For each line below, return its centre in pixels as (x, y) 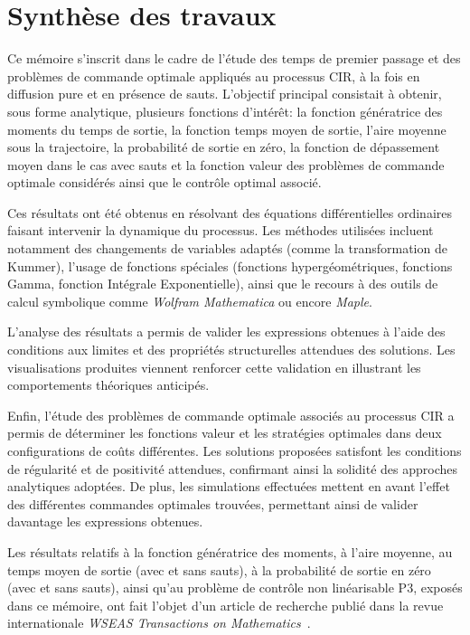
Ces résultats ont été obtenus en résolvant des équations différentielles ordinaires (230, 212)
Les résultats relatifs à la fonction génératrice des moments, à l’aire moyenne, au (230, 551)
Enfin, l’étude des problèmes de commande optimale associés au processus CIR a (231, 415)
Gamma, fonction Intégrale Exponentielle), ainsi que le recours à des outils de (223, 284)
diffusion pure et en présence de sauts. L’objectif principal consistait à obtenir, (225, 94)
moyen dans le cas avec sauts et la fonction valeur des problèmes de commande (226, 164)
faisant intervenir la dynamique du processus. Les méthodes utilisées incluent (221, 230)
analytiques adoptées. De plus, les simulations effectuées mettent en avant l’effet (229, 486)
